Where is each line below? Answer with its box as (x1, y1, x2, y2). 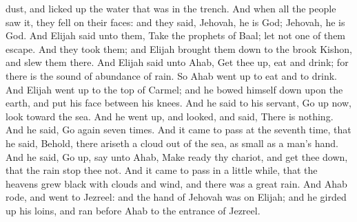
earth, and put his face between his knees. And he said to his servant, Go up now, (6, 96, 351, 110)
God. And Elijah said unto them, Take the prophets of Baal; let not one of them (6, 28, 346, 43)
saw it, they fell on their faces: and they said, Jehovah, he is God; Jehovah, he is (6, 14, 345, 29)
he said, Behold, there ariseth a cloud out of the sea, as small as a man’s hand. (6, 135, 338, 150)
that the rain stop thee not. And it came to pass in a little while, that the (6, 163, 318, 177)
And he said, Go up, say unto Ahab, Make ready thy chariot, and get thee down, (6, 149, 348, 164)
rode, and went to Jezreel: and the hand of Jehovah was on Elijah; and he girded (6, 190, 347, 204)
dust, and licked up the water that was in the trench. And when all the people (6, 1, 336, 15)
